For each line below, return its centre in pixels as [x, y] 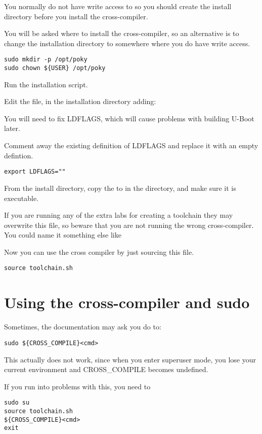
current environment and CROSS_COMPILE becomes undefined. [106, 369]
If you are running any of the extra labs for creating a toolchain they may [119, 215]
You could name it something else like [63, 235]
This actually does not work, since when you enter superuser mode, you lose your [130, 359]
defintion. [19, 155]
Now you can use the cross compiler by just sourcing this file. [99, 252]
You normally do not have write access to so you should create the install [118, 6]
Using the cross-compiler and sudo [127, 302]
